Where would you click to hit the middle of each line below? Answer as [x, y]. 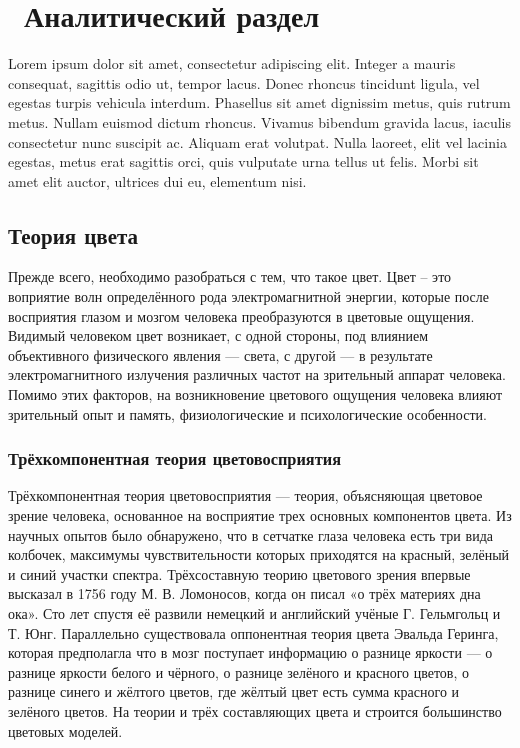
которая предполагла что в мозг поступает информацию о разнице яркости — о [250, 652]
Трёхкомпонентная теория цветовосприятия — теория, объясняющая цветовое [245, 495]
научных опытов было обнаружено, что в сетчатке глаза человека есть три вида [250, 534]
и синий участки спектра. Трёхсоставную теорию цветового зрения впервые [239, 573]
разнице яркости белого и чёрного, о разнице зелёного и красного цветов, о [239, 671]
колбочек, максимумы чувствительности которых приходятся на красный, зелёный [259, 554]
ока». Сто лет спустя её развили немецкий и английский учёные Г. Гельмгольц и [254, 613]
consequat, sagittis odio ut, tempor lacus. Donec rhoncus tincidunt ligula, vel [244, 82]
